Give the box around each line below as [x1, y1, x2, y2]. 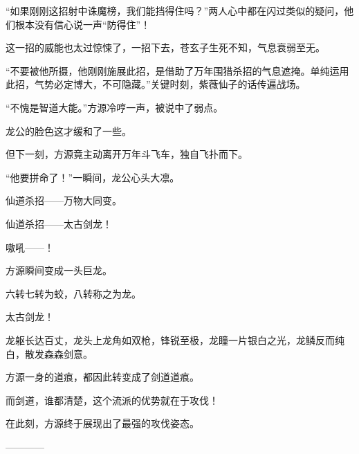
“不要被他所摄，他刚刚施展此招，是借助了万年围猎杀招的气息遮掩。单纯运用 [6, 63, 349, 78]
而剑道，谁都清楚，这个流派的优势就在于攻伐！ [6, 392, 219, 407]
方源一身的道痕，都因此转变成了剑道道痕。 [6, 370, 199, 384]
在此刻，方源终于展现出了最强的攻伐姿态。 [6, 416, 199, 430]
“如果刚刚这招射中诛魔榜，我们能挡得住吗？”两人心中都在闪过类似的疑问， [6, 3, 344, 17]
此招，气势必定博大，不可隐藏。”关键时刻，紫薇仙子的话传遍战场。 [6, 77, 306, 91]
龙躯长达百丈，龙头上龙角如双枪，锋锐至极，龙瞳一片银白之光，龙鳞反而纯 [6, 332, 344, 347]
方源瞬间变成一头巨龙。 [6, 263, 112, 278]
